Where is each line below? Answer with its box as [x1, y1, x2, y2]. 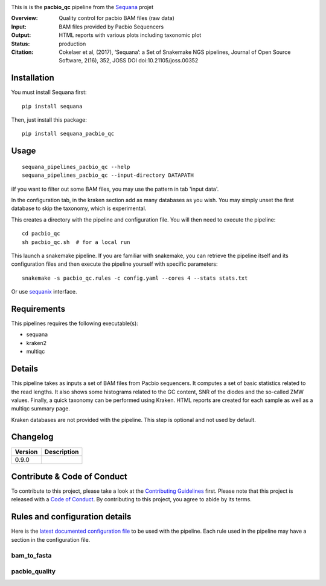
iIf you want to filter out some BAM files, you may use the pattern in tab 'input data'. [11, 185, 219, 193]
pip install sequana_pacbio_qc [22, 130, 115, 137]
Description [44, 447, 79, 456]
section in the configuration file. [11, 536, 91, 543]
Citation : [11, 48, 34, 56]
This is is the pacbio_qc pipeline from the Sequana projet [11, 4, 154, 10]
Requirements [11, 303, 66, 314]
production [59, 40, 86, 47]
